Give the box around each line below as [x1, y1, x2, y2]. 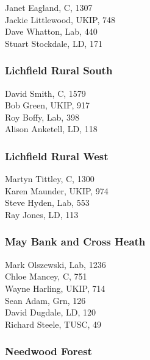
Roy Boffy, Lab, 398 [5, 110, 79, 123]
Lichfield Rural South [5, 63, 113, 78]
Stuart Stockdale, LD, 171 [5, 37, 102, 49]
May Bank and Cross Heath [5, 234, 146, 249]
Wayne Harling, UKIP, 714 [5, 281, 105, 294]
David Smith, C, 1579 [5, 86, 86, 99]
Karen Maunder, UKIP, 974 [5, 184, 109, 197]
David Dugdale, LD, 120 [5, 306, 96, 319]
